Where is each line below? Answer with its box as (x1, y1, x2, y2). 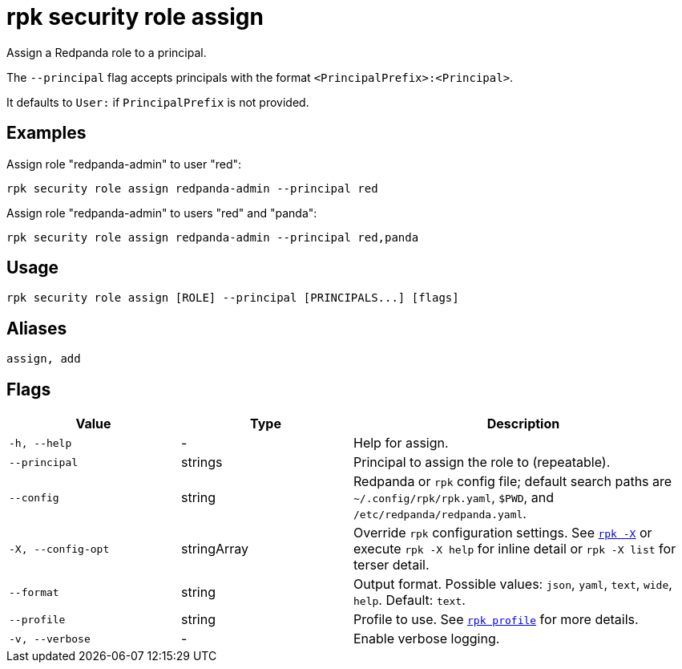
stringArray (181, 541, 249, 557)
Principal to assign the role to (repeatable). (353, 454, 611, 471)
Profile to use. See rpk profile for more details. (353, 611, 639, 628)
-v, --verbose (9, 632, 91, 645)
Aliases (6, 318, 67, 339)
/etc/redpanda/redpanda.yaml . (353, 505, 527, 522)
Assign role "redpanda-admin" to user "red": (6, 156, 242, 171)
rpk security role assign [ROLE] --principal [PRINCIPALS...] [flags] (6, 291, 459, 305)
